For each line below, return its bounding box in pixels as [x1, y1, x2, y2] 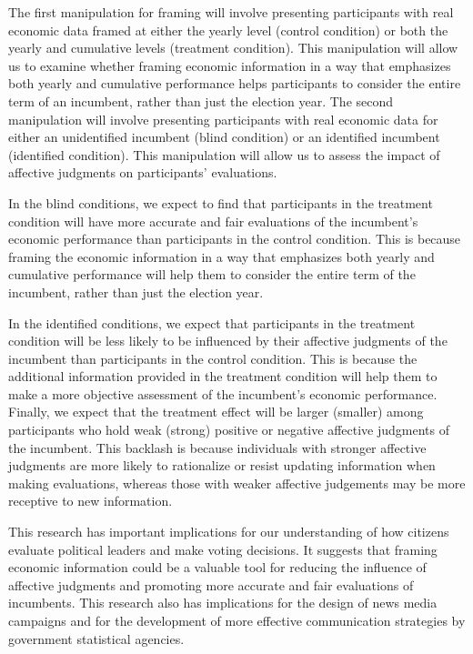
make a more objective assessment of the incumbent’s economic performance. [8, 384, 438, 403]
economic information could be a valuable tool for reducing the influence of [8, 558, 427, 577]
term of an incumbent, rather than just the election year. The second [8, 91, 394, 110]
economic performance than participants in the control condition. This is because [8, 229, 461, 248]
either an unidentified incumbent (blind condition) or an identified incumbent [8, 127, 440, 146]
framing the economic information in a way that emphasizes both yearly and [8, 247, 435, 266]
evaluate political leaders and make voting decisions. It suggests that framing [8, 539, 438, 558]
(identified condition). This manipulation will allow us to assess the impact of [8, 145, 440, 164]
